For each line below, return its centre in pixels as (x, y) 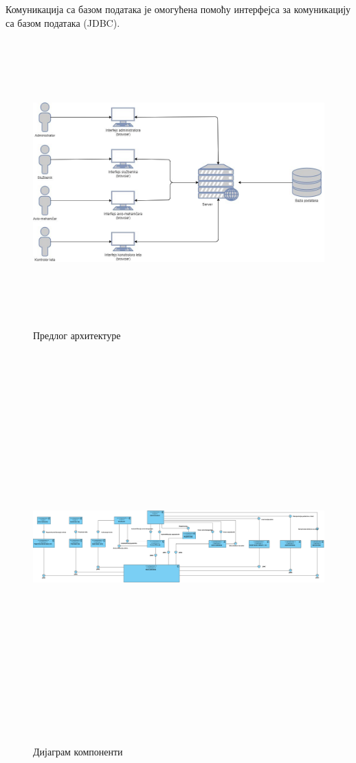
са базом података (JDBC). (63, 22)
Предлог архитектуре (77, 335)
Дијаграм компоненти (78, 751)
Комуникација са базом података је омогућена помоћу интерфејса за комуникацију (178, 9)
